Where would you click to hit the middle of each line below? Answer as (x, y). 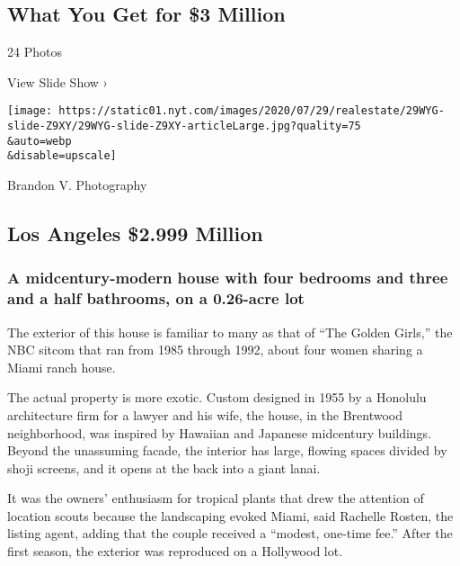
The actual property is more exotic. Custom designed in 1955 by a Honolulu (217, 397)
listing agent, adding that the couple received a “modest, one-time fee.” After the (230, 533)
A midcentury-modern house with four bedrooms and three (228, 278)
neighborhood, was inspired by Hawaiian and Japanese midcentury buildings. (220, 432)
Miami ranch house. (62, 367)
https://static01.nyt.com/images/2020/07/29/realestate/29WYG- (252, 111)
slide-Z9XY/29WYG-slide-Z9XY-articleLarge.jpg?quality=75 (184, 126)
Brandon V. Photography (77, 185)
